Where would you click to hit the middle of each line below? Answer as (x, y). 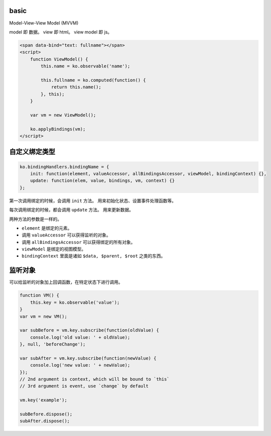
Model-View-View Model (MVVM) (44, 23)
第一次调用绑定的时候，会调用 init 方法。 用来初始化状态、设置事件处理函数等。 (93, 201)
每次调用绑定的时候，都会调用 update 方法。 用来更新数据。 (71, 210)
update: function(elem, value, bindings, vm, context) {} (102, 181)
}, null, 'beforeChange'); (53, 344)
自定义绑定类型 (32, 152)
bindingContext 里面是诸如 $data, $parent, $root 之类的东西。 (93, 256)
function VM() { (40, 295)
